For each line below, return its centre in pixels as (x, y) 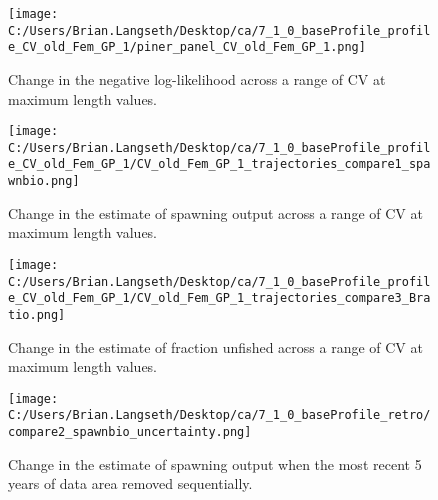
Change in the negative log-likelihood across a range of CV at (197, 78)
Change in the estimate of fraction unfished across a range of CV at (215, 346)
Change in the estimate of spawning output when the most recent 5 (215, 463)
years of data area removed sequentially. (130, 483)
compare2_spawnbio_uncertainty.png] (130, 432)
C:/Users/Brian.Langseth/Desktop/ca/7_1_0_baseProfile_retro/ (219, 415)
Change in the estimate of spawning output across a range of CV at (215, 212)
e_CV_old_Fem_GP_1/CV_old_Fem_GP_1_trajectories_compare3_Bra (219, 298)
